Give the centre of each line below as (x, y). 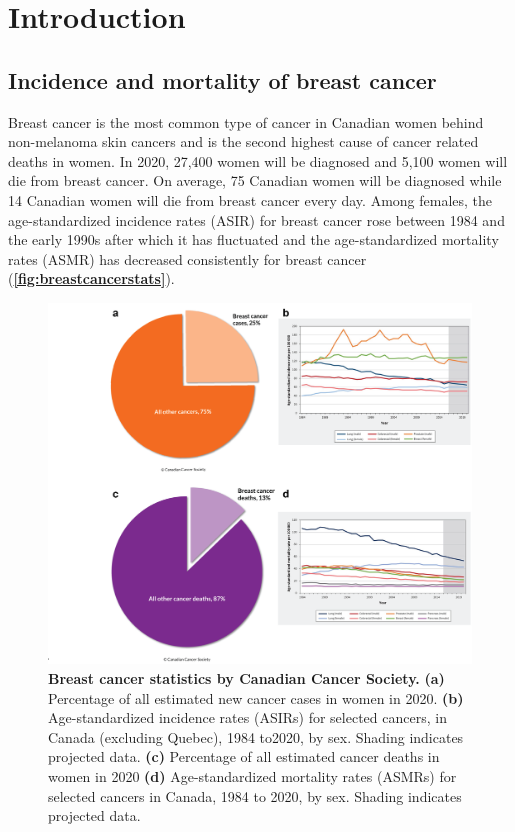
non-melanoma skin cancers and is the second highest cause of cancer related (243, 141)
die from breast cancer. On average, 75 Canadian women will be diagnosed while (255, 180)
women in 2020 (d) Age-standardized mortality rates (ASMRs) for (252, 775)
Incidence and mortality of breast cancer (222, 79)
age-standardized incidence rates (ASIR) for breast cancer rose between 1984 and (256, 219)
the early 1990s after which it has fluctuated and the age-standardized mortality (253, 239)
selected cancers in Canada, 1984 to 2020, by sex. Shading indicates (255, 795)
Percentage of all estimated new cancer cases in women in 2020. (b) (256, 697)
